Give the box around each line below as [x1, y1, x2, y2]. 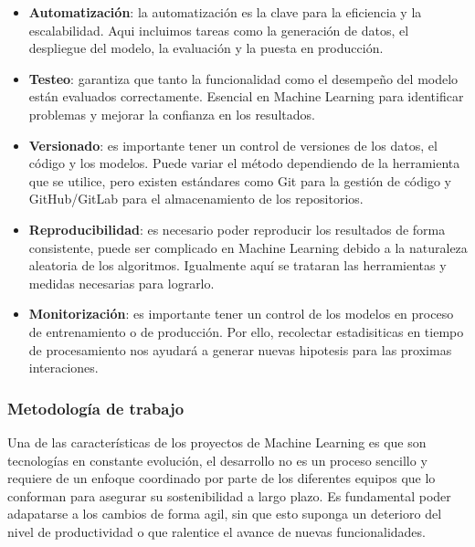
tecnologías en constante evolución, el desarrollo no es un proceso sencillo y [7, 450, 427, 469]
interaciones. [28, 358, 99, 377]
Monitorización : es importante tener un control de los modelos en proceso [28, 304, 454, 323]
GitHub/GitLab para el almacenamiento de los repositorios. [28, 189, 364, 208]
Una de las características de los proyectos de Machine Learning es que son [7, 432, 427, 451]
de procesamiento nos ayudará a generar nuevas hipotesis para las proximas [28, 340, 452, 359]
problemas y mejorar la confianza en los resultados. [28, 104, 315, 123]
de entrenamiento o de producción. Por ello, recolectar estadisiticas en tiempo [28, 321, 464, 341]
